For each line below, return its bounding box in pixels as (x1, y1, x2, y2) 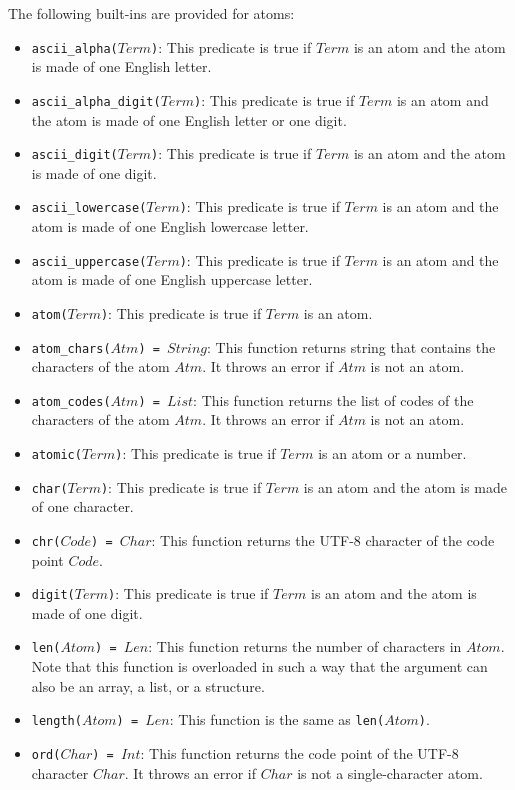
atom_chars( (31, 341, 111, 356)
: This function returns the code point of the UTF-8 (140, 742, 459, 763)
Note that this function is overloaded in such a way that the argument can (31, 656, 488, 677)
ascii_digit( (31, 148, 118, 163)
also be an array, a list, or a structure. (31, 675, 265, 696)
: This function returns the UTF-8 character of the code (151, 529, 495, 550)
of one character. (31, 496, 134, 517)
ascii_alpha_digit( (31, 94, 161, 109)
